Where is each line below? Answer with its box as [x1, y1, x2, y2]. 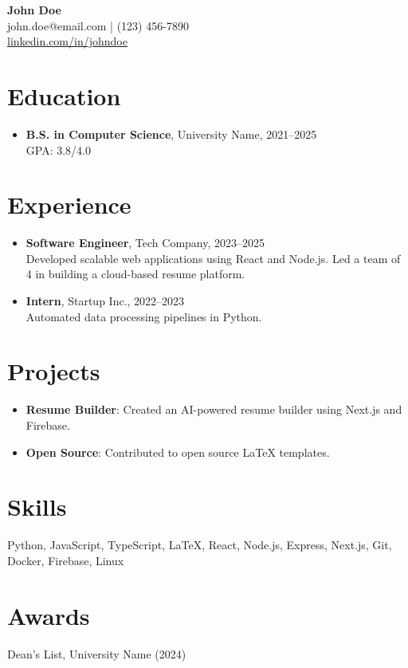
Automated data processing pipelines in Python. [25, 308, 262, 324]
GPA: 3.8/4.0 [25, 141, 91, 158]
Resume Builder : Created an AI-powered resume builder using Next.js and [25, 401, 402, 418]
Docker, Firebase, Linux [7, 552, 124, 568]
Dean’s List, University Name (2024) [7, 645, 186, 662]
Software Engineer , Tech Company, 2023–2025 [25, 234, 265, 251]
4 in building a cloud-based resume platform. [25, 265, 245, 282]
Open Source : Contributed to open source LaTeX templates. [25, 443, 330, 460]
